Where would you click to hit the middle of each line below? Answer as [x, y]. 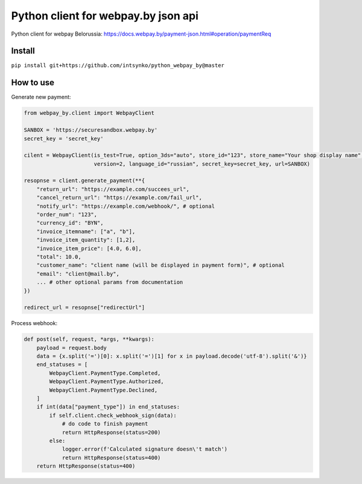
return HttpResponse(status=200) [111, 432]
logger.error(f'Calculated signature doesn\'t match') [145, 449]
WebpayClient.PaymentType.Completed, [105, 373]
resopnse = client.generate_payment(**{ [84, 181]
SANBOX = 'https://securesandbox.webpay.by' [91, 130]
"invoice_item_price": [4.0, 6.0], [89, 248]
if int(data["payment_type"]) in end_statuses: [108, 407]
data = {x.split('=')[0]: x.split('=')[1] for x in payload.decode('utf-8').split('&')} [172, 356]
